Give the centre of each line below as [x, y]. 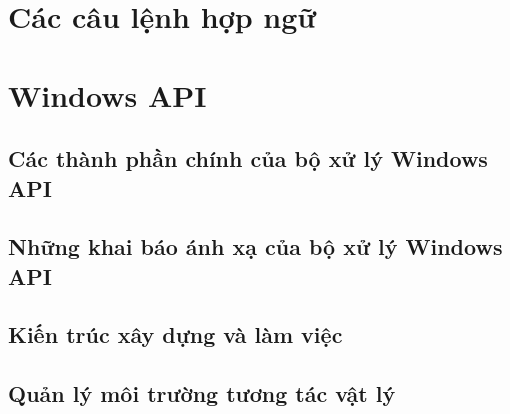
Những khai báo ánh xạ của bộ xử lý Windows [255, 246]
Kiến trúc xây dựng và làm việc [175, 334]
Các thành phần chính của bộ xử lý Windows [248, 158]
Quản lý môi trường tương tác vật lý [202, 393]
